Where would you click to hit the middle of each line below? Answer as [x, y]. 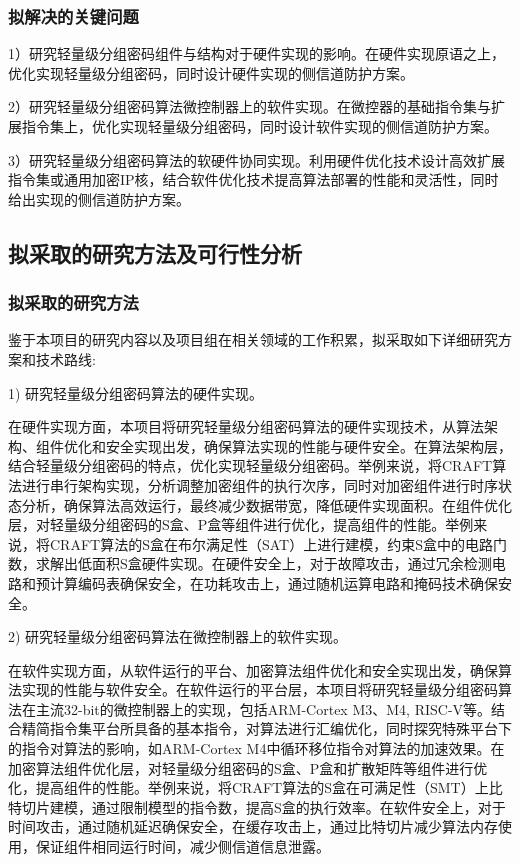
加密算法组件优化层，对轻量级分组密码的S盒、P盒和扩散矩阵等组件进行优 [248, 767]
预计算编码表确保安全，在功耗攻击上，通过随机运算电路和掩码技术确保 [266, 582]
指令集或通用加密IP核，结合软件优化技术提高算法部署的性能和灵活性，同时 [253, 179]
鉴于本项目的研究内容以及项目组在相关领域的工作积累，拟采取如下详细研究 [253, 339]
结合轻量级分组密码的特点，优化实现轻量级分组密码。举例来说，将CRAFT [250, 465]
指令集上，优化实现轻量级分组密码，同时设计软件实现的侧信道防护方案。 [259, 126]
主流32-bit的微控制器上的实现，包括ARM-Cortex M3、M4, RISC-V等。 [263, 708]
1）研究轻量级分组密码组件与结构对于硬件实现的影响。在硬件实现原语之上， [256, 53]
